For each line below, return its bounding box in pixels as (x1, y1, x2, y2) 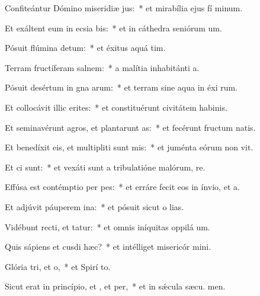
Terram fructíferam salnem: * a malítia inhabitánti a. (5, 61, 200, 73)
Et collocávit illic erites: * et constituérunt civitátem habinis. (5, 101, 227, 113)
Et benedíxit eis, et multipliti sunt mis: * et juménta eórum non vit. (5, 141, 253, 153)
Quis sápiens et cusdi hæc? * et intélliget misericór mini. (5, 240, 211, 253)
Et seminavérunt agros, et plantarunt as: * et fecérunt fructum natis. (5, 121, 256, 133)
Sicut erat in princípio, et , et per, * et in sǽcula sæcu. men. (5, 280, 226, 292)
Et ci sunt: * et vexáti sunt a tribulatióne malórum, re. (5, 160, 206, 173)
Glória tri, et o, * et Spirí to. (5, 260, 111, 272)
